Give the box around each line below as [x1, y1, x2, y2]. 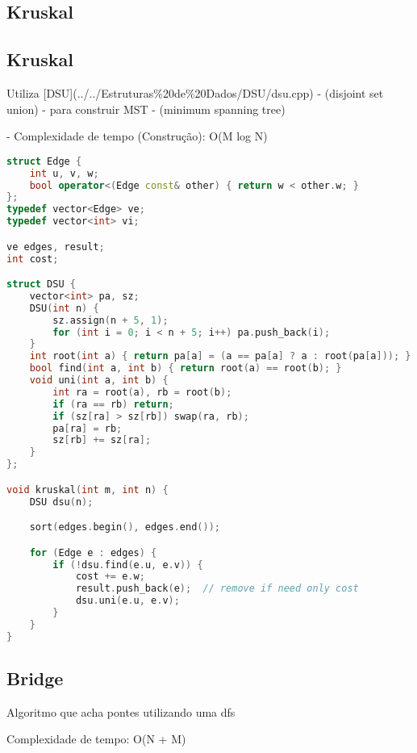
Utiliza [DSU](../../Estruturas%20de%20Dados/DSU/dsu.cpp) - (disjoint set [6, 84, 384, 101]
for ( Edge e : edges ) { [29, 546, 157, 558]
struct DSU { [6, 278, 76, 291]
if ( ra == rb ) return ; [52, 398, 174, 410]
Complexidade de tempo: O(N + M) [6, 730, 186, 747]
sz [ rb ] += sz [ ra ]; [52, 434, 152, 446]
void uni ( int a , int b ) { [29, 374, 169, 387]
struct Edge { [6, 155, 82, 167]
